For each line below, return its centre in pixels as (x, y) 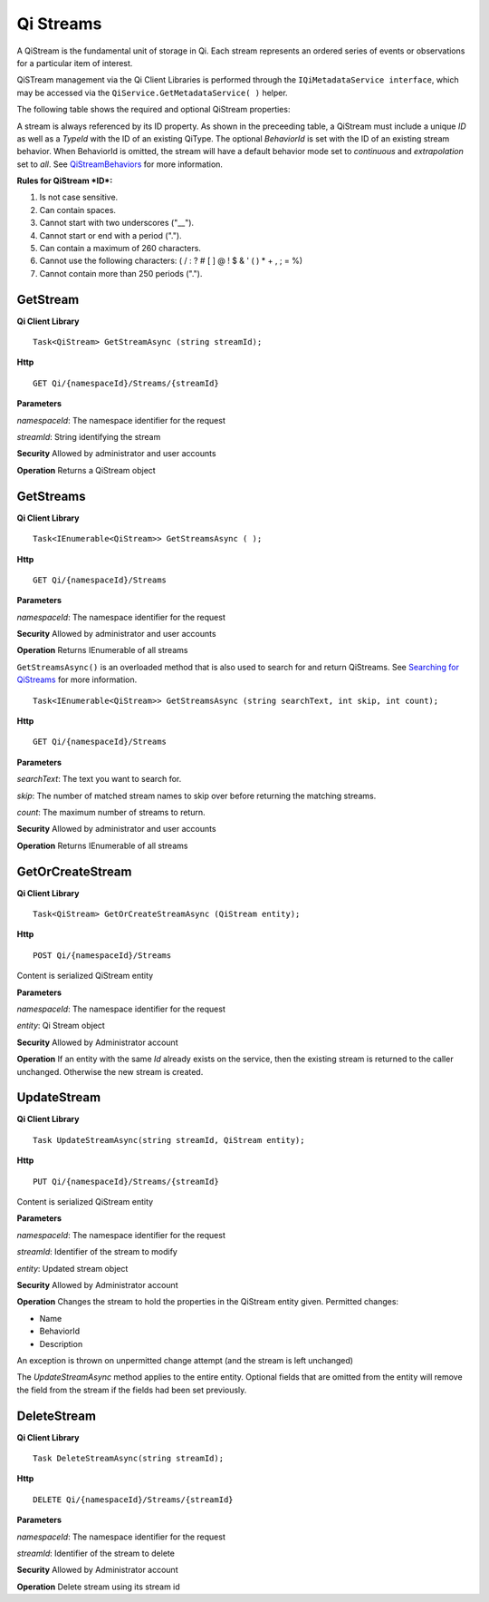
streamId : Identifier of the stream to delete (96, 1553)
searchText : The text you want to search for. (99, 779)
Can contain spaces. (78, 210)
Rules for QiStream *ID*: (65, 181)
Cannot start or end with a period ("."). (110, 235)
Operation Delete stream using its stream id (98, 1587)
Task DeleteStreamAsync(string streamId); (129, 1459)
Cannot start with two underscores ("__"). (117, 223)
